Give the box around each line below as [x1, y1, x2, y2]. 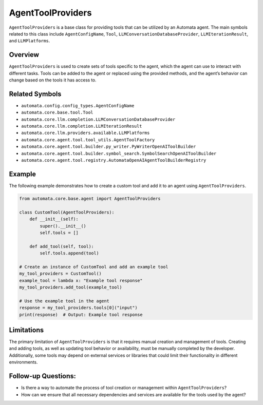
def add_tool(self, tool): [29, 244, 94, 249]
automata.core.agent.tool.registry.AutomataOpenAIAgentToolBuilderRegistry [21, 157, 207, 163]
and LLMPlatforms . [9, 38, 50, 44]
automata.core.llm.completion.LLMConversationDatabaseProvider [21, 116, 175, 122]
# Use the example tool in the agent [19, 298, 110, 304]
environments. [9, 359, 38, 365]
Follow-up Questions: [9, 372, 76, 380]
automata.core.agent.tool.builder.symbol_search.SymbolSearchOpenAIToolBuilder [21, 151, 217, 156]
